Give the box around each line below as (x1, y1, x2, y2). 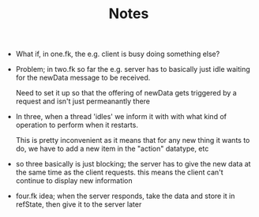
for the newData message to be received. (15, 73, 151, 83)
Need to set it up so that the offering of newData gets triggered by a (15, 88, 237, 98)
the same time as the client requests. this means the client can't (15, 167, 223, 178)
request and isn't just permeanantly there (15, 96, 151, 107)
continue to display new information (15, 176, 133, 185)
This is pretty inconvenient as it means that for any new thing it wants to (15, 136, 250, 145)
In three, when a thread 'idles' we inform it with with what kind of (15, 112, 227, 122)
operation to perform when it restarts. (15, 120, 138, 130)
